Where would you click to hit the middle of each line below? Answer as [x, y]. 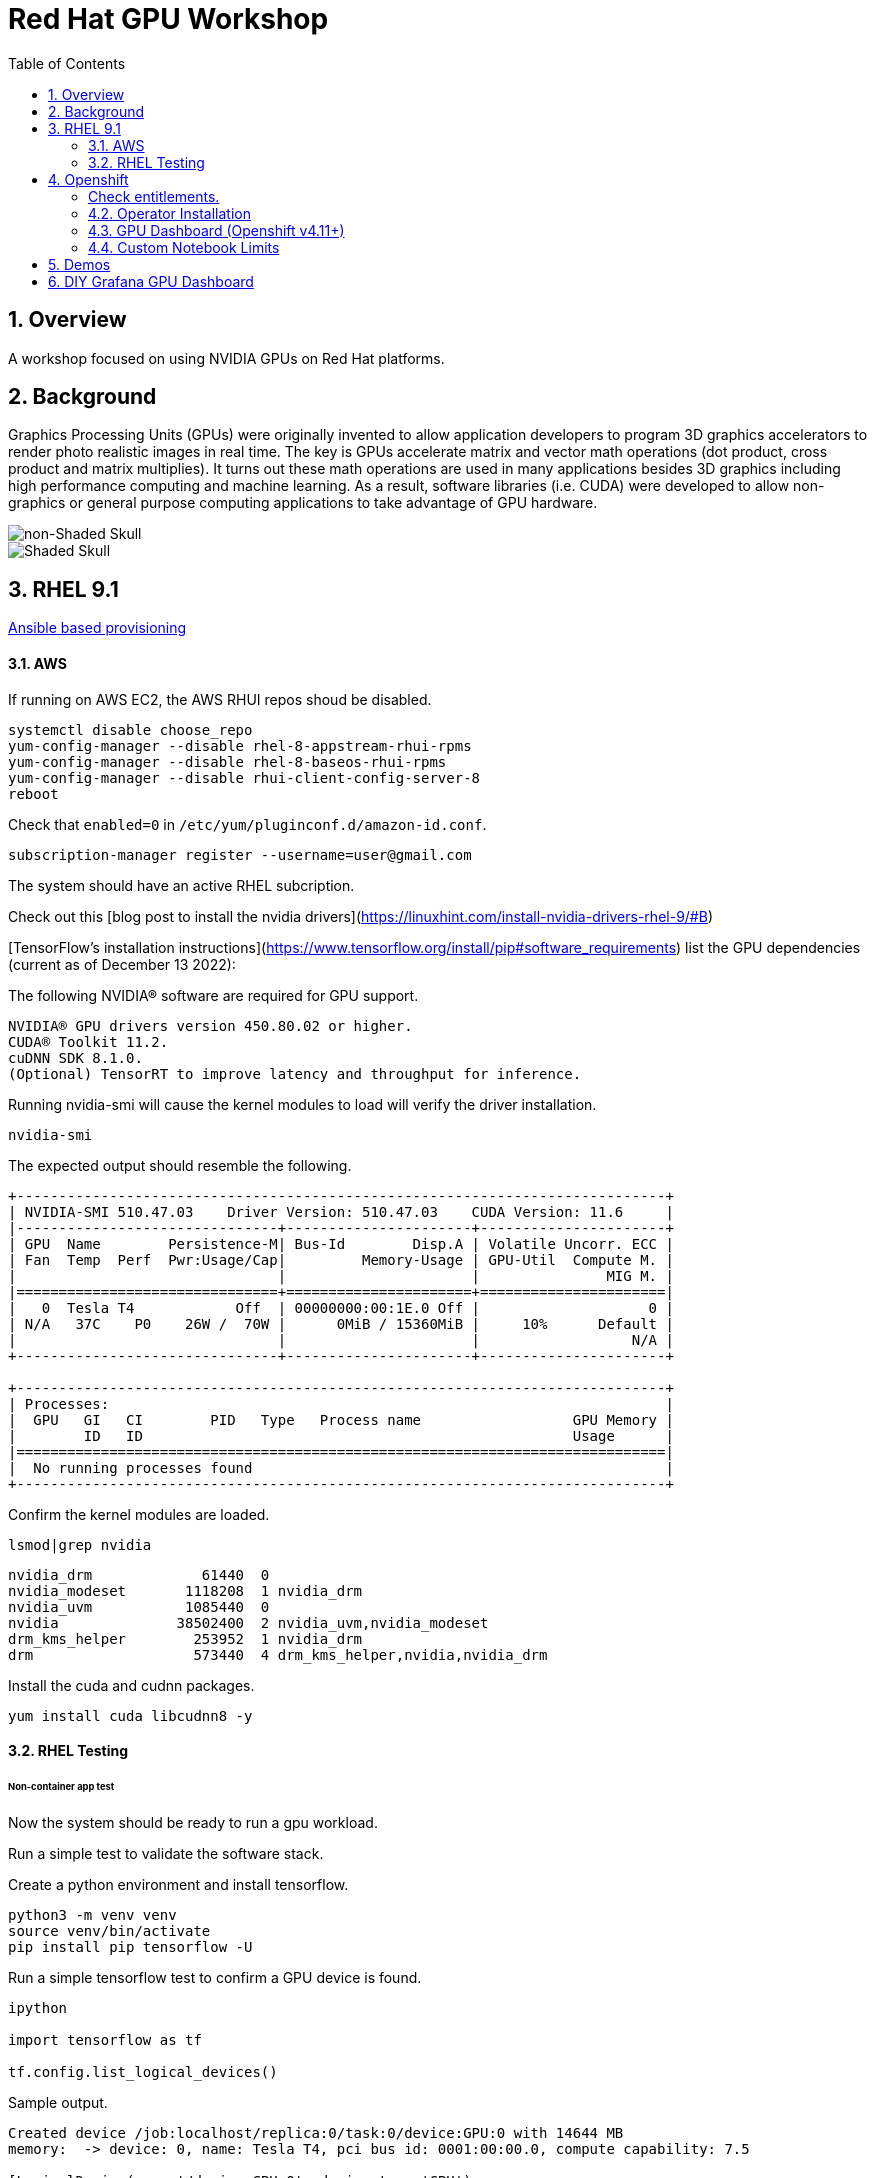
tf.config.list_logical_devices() [143, 2071]
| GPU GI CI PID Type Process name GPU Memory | [341, 1419]
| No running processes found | [341, 1467]
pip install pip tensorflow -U [130, 1946]
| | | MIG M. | [341, 1275]
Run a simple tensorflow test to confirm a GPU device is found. [215, 1977]
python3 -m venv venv [92, 1914]
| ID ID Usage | [341, 1435]
